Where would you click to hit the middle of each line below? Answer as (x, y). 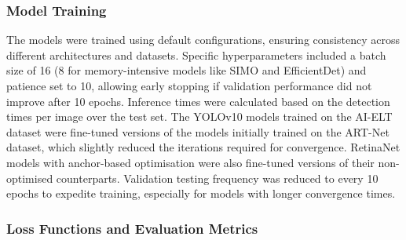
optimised (30, 178)
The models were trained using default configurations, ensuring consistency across (203, 40)
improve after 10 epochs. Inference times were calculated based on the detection (198, 101)
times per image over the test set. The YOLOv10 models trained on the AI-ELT (199, 116)
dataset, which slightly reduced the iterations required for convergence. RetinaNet (203, 147)
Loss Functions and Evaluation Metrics (132, 228)
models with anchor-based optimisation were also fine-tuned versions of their (190, 162)
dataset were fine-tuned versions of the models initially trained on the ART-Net (198, 131)
